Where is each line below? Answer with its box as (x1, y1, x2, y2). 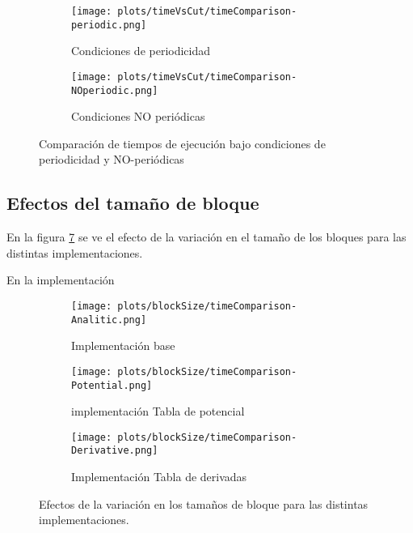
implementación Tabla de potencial (71, 403, 245, 420)
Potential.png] (71, 379, 153, 391)
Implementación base (71, 337, 175, 354)
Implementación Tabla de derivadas (71, 468, 247, 485)
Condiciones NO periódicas (71, 108, 205, 125)
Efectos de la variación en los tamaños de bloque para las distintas (39, 495, 369, 512)
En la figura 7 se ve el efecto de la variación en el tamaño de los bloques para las (6, 228, 407, 245)
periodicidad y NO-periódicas (39, 151, 184, 168)
